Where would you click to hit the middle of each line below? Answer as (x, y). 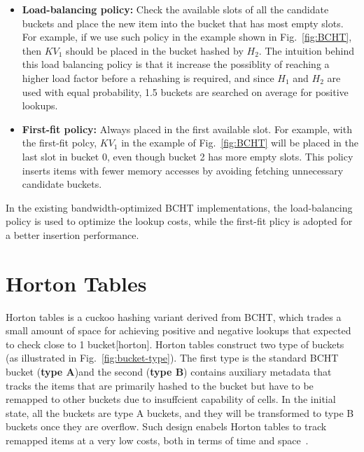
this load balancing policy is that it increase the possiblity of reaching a (176, 64)
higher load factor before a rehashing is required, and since (148, 77)
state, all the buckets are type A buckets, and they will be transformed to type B (180, 412)
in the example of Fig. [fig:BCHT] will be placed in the (240, 143)
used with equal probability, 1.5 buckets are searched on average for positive (185, 91)
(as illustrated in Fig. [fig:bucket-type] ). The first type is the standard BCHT (172, 358)
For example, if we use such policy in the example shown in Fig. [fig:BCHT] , (187, 37)
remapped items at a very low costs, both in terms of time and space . (157, 440)
